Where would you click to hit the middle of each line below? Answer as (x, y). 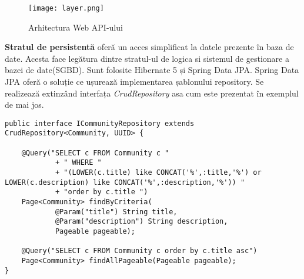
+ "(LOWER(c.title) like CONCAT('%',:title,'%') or (158, 173)
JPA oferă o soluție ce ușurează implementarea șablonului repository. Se (134, 82)
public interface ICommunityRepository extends (100, 123)
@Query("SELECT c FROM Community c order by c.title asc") (139, 251)
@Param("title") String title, (116, 212)
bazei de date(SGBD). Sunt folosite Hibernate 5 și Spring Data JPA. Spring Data (152, 70)
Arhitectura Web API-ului (76, 27)
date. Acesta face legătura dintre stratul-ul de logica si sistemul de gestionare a (147, 58)
